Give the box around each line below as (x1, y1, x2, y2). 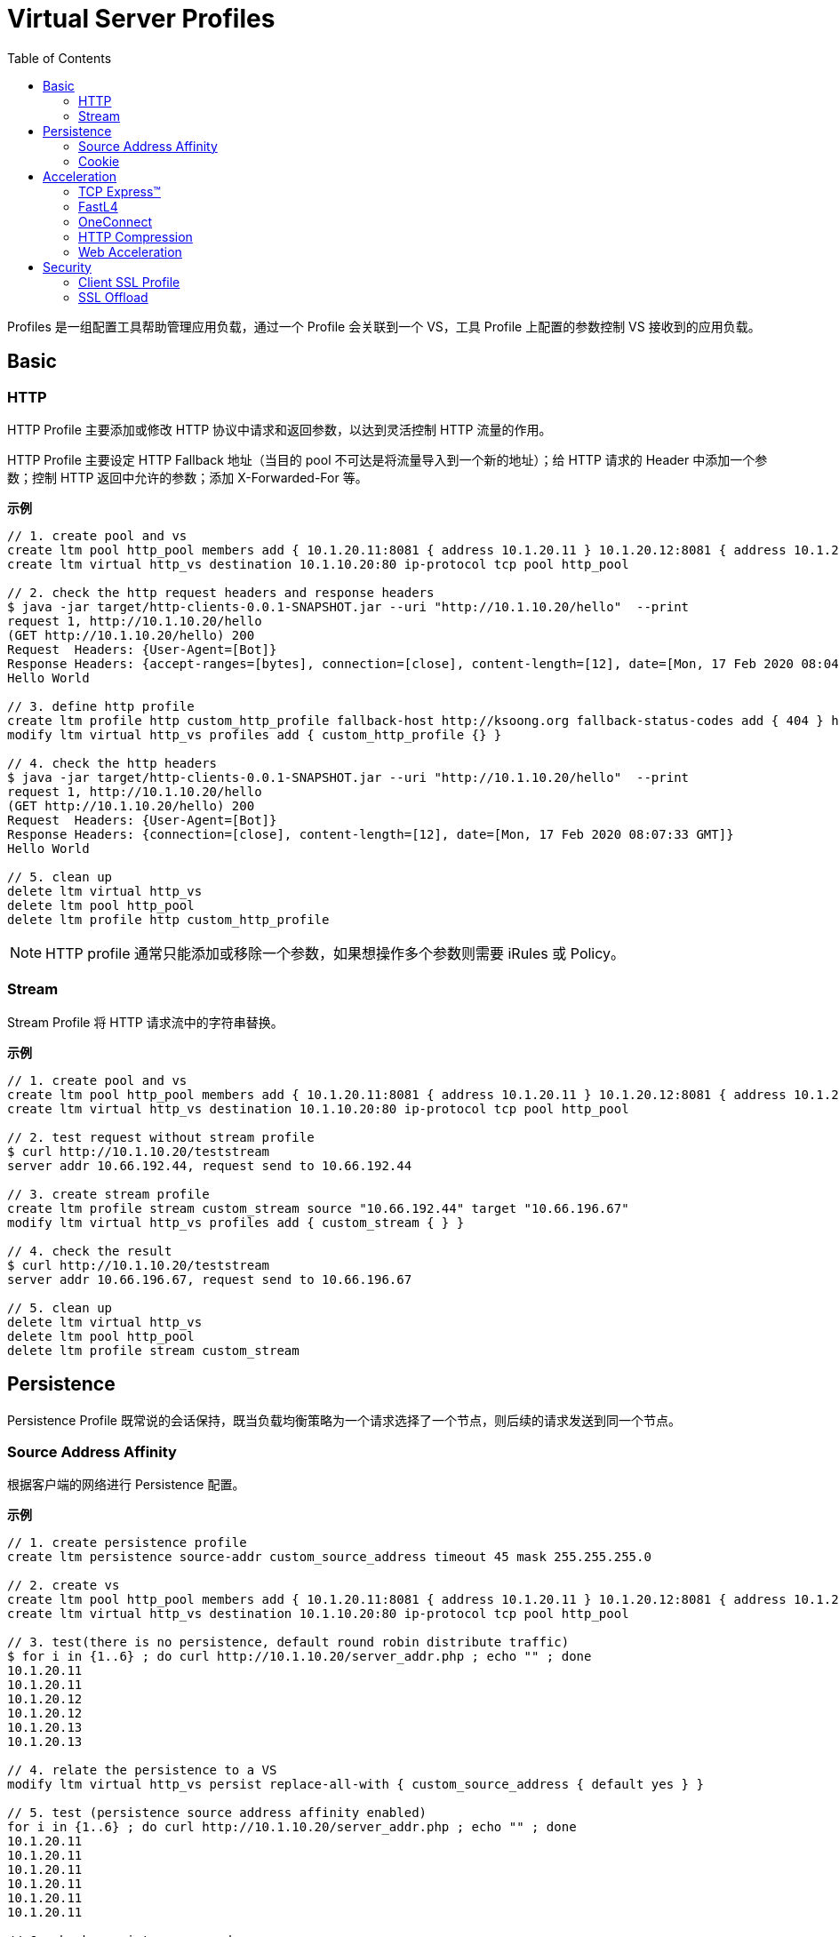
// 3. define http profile (7, 698, 195, 713)
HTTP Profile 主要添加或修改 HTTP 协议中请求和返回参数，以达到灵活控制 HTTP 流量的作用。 (7, 421, 552, 437)
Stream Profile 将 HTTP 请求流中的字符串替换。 (7, 1014, 284, 1030)
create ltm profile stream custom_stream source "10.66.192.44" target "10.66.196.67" (7, 1200, 629, 1216)
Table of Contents (7, 50, 112, 66)
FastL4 (78, 198, 118, 214)
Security (43, 259, 92, 275)
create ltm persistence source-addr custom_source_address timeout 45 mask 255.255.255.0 (7, 1550, 651, 1565)
